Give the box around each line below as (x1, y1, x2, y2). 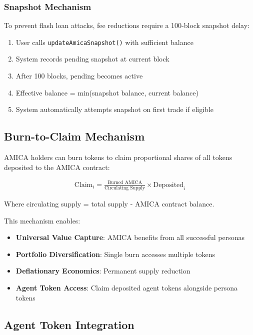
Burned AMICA (107, 180, 142, 185)
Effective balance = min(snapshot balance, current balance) (15, 87, 198, 97)
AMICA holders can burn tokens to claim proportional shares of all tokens (4, 152, 232, 162)
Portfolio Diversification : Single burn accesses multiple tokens (15, 248, 215, 259)
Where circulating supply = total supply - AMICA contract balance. (4, 198, 214, 209)
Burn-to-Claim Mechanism (4, 128, 145, 144)
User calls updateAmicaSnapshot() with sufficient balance (15, 36, 193, 47)
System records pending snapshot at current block (15, 53, 169, 64)
